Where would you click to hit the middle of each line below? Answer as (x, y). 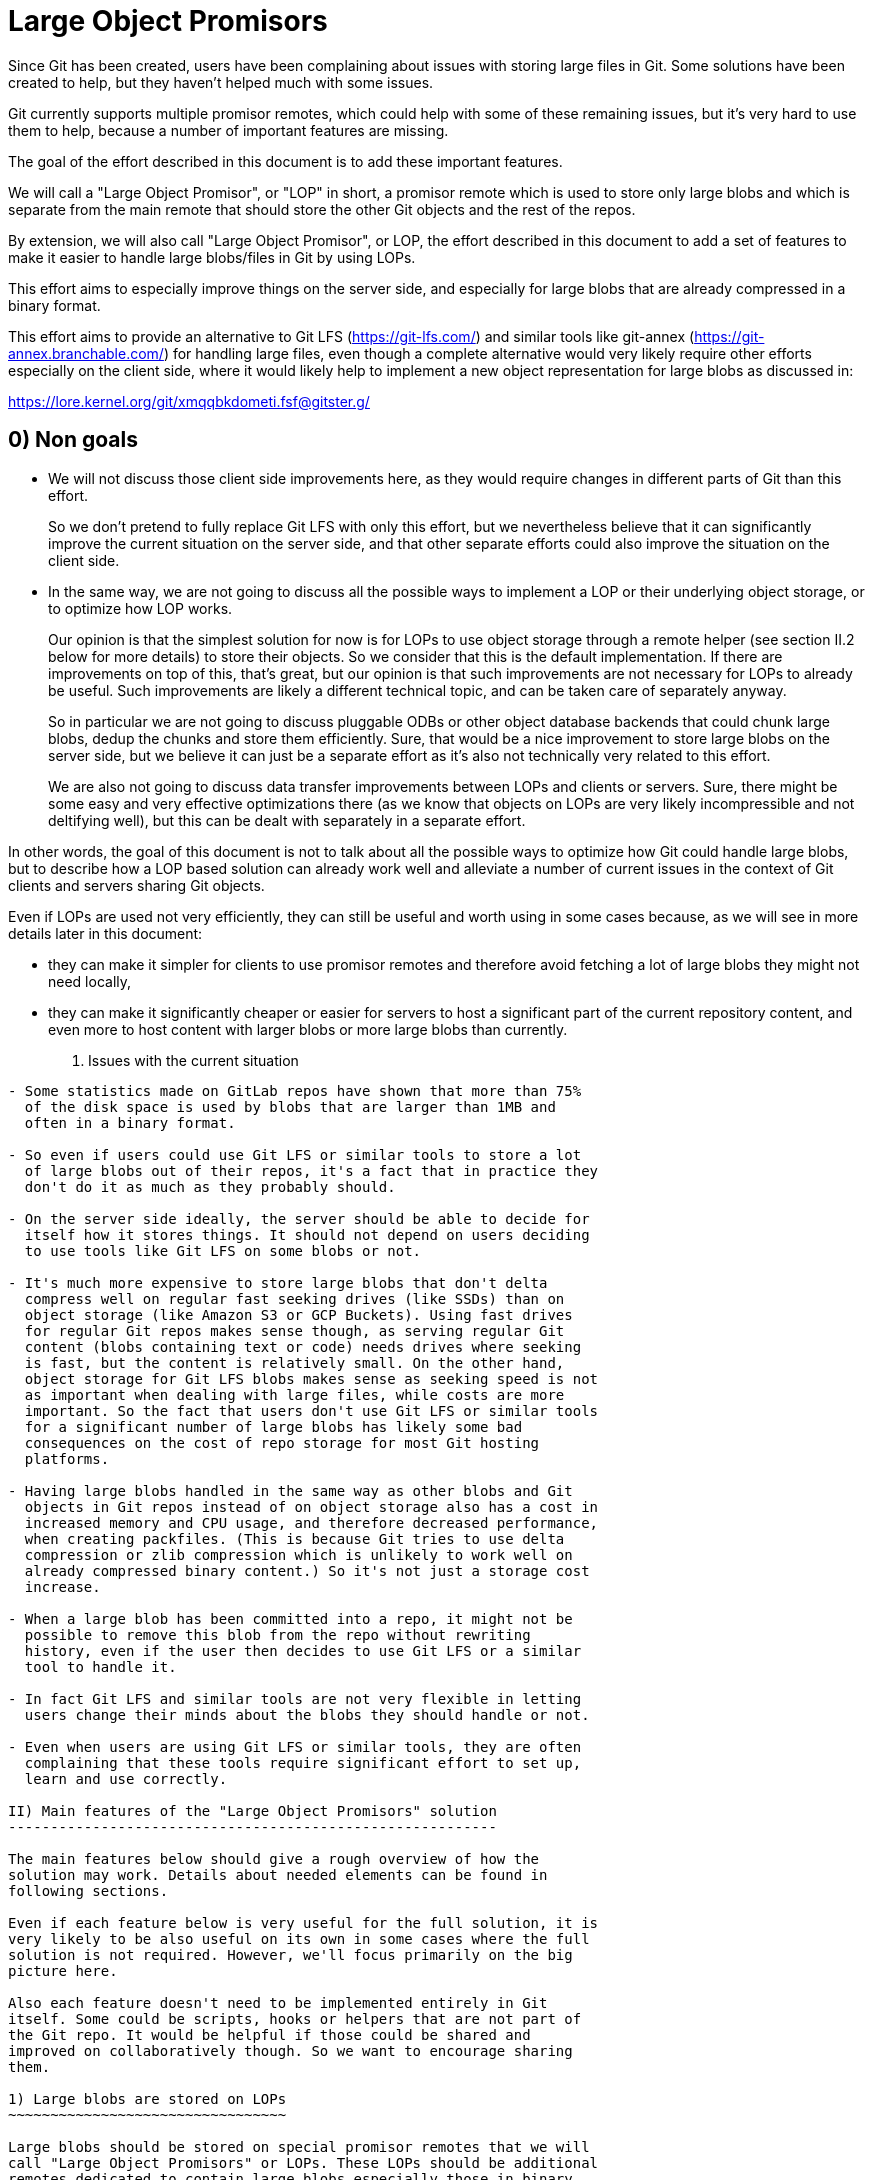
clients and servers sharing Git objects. (136, 885)
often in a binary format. (130, 1122)
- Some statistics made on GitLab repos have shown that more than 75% (295, 1090)
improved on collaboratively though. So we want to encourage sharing (290, 2050)
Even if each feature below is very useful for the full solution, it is (303, 1922)
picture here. (63, 1970)
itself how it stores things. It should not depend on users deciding (307, 1234)
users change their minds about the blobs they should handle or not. (307, 1714)
